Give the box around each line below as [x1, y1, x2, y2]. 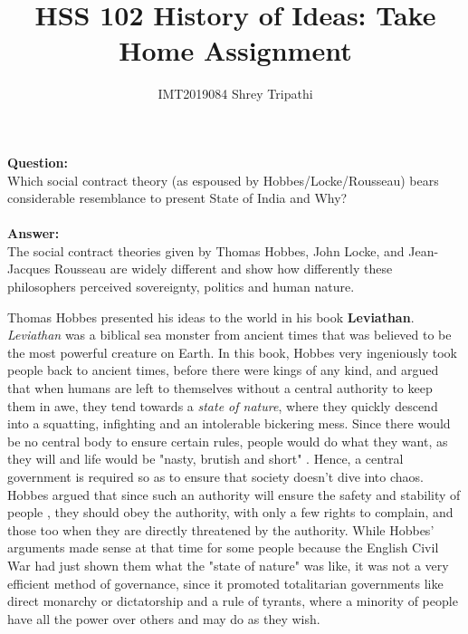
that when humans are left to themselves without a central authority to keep [7, 379, 433, 398]
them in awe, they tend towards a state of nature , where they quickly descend [7, 396, 438, 415]
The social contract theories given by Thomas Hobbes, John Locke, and [7, 241, 405, 260]
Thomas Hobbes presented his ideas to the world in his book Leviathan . [7, 307, 415, 326]
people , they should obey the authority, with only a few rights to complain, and [7, 503, 454, 522]
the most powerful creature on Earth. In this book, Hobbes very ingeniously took [7, 342, 457, 361]
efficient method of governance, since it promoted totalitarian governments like [7, 573, 444, 592]
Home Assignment [119, 32, 352, 69]
